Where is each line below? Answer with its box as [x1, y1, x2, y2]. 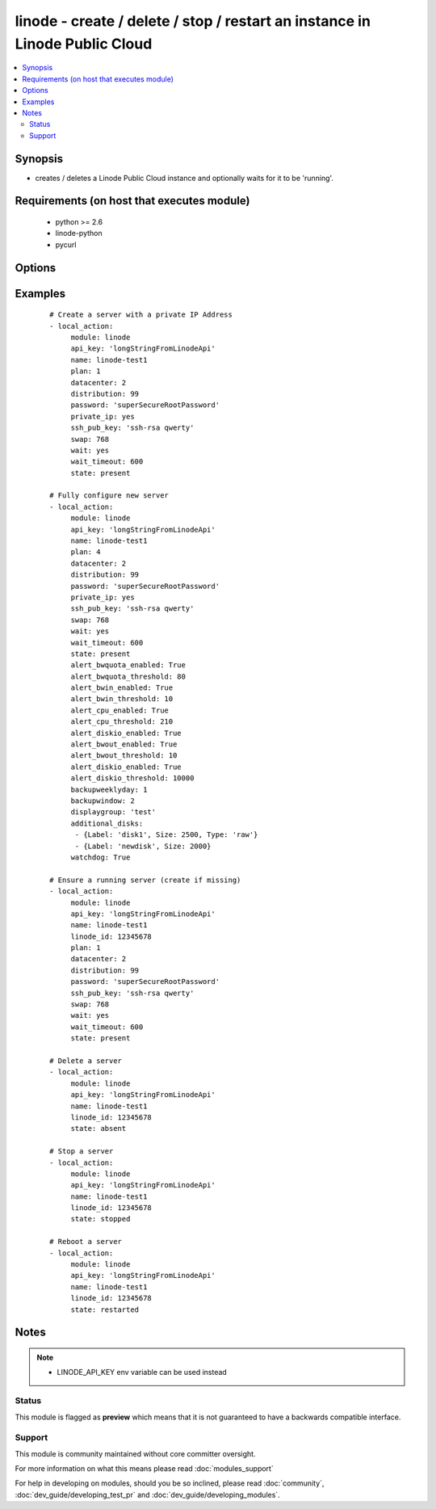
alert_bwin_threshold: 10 [70, 695, 174, 704]
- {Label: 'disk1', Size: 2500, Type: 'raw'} [74, 830, 258, 839]
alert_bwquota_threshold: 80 [70, 671, 186, 681]
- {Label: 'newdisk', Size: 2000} [74, 841, 212, 851]
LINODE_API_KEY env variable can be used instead [57, 1368, 228, 1377]
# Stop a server [49, 1147, 114, 1156]
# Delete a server [49, 1056, 123, 1066]
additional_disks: [70, 818, 144, 828]
